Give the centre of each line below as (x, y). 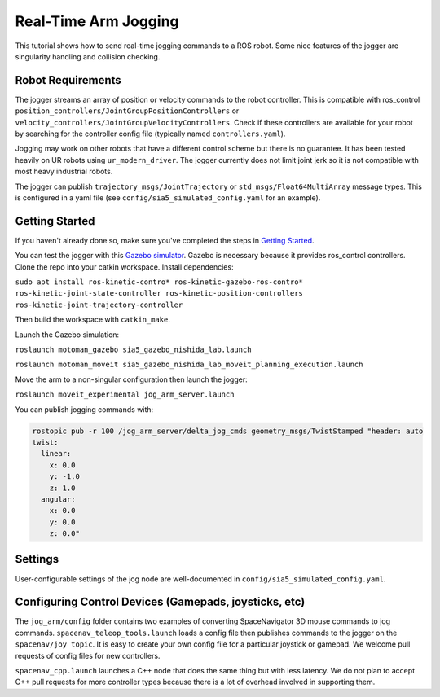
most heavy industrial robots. (64, 172)
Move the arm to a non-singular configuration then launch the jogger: (131, 379)
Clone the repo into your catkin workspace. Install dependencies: (124, 267)
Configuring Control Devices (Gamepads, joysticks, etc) (160, 602)
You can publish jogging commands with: (84, 409)
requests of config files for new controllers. (88, 655)
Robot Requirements (68, 80)
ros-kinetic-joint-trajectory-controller (99, 305)
